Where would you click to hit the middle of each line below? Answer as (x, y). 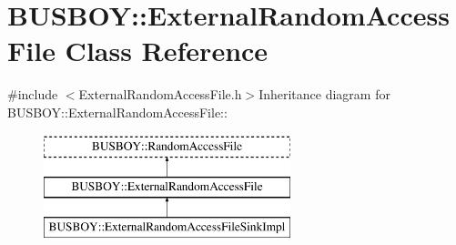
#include (33, 94)
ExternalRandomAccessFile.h (160, 94)
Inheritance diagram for (324, 94)
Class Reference (167, 51)
